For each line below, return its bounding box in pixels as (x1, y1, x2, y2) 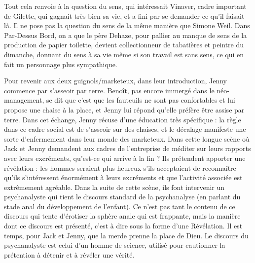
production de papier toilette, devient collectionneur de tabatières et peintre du (4, 39, 244, 50)
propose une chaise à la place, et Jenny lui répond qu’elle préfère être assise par (4, 104, 245, 114)
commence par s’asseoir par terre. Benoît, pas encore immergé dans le (4, 85, 215, 95)
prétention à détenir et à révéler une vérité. (4, 249, 135, 260)
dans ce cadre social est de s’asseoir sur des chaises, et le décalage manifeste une (4, 124, 246, 134)
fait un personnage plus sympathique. (4, 59, 117, 69)
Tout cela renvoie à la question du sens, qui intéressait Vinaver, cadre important (4, 1, 247, 11)
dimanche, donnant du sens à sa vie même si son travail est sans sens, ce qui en (4, 49, 244, 59)
